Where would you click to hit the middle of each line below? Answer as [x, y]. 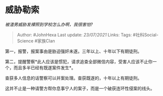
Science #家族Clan [36, 41]
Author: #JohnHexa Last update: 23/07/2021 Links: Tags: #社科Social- [88, 35]
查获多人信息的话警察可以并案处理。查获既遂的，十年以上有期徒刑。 [73, 78]
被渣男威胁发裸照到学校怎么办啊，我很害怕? [49, 24]
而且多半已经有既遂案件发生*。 [45, 67]
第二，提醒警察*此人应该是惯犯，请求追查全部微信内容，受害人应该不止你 [79, 61]
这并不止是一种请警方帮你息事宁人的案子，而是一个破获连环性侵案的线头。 [80, 88]
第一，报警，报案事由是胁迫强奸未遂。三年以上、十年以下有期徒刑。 [73, 51]
